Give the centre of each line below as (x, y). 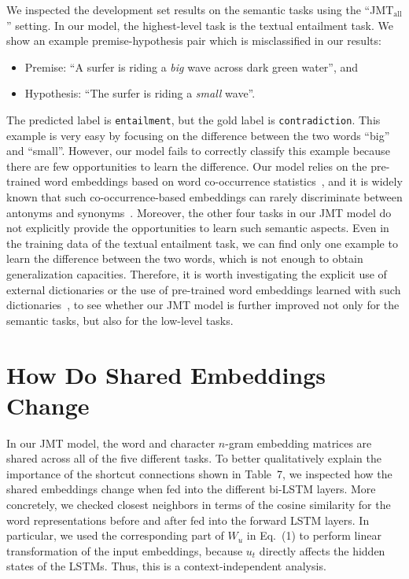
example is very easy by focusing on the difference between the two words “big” (198, 135)
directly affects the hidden (322, 550)
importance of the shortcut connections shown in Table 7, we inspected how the (199, 473)
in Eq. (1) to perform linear (314, 535)
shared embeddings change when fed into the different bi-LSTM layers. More (191, 489)
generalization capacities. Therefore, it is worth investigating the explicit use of (197, 273)
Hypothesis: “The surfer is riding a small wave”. (140, 93)
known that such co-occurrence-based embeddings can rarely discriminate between (204, 197)
